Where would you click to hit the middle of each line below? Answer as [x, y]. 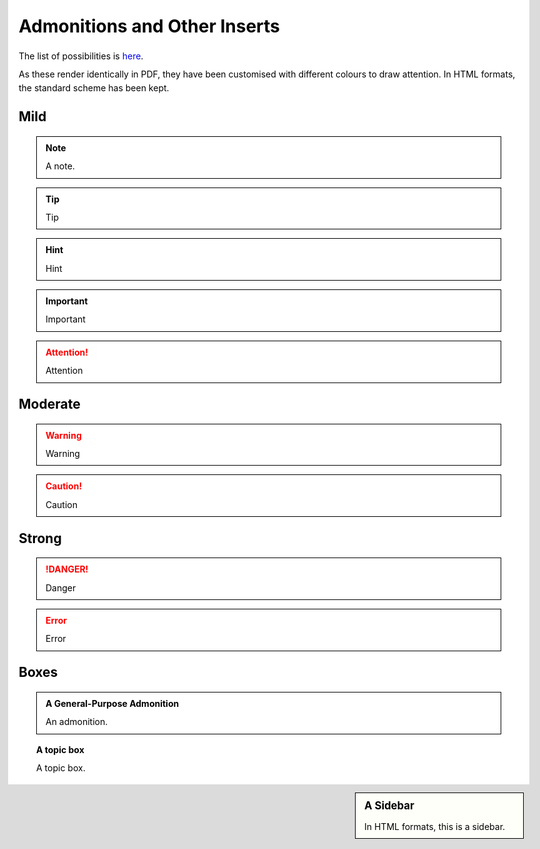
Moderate [49, 404]
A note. [60, 166]
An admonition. [77, 722]
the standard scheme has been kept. [94, 88]
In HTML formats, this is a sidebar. [435, 826]
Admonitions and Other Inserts [149, 26]
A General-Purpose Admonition [112, 703]
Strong [40, 538]
